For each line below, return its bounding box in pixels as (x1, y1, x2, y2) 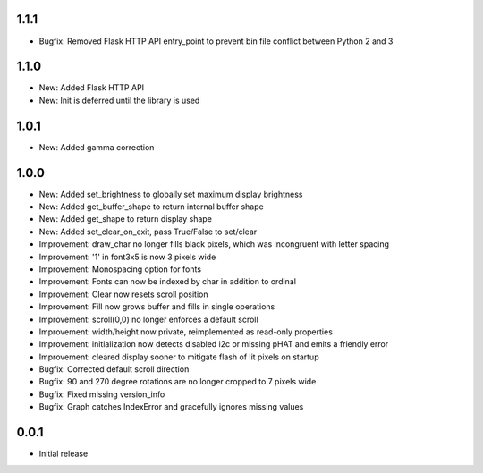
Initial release (38, 448, 89, 460)
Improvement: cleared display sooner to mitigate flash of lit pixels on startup (38, 351, 319, 362)
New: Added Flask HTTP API (38, 82, 145, 93)
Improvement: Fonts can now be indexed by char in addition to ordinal (38, 276, 297, 287)
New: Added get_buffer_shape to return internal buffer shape (38, 201, 264, 212)
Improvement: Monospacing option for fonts (38, 264, 201, 275)
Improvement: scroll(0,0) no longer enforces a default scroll (38, 314, 258, 325)
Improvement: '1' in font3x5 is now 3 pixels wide (38, 251, 216, 262)
